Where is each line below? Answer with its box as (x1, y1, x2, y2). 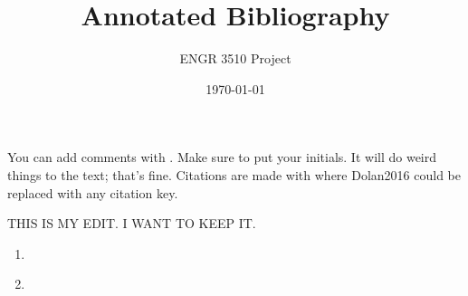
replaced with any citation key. (7, 183, 178, 202)
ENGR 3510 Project (179, 49, 291, 68)
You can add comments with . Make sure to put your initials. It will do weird (7, 148, 437, 167)
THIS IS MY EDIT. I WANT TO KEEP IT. (7, 214, 256, 233)
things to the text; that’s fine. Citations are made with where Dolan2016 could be (7, 165, 462, 184)
